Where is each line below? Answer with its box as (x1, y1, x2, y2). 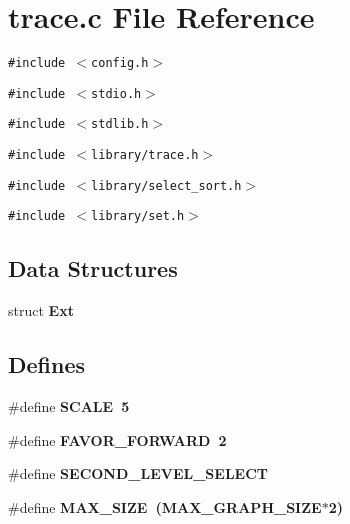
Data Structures (8, 253, 178, 284)
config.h (91, 56, 149, 71)
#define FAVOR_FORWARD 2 (8, 429, 227, 450)
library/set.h (91, 209, 185, 224)
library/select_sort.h (91, 178, 242, 193)
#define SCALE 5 (8, 396, 130, 417)
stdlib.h (91, 117, 149, 132)
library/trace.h (91, 148, 199, 163)
